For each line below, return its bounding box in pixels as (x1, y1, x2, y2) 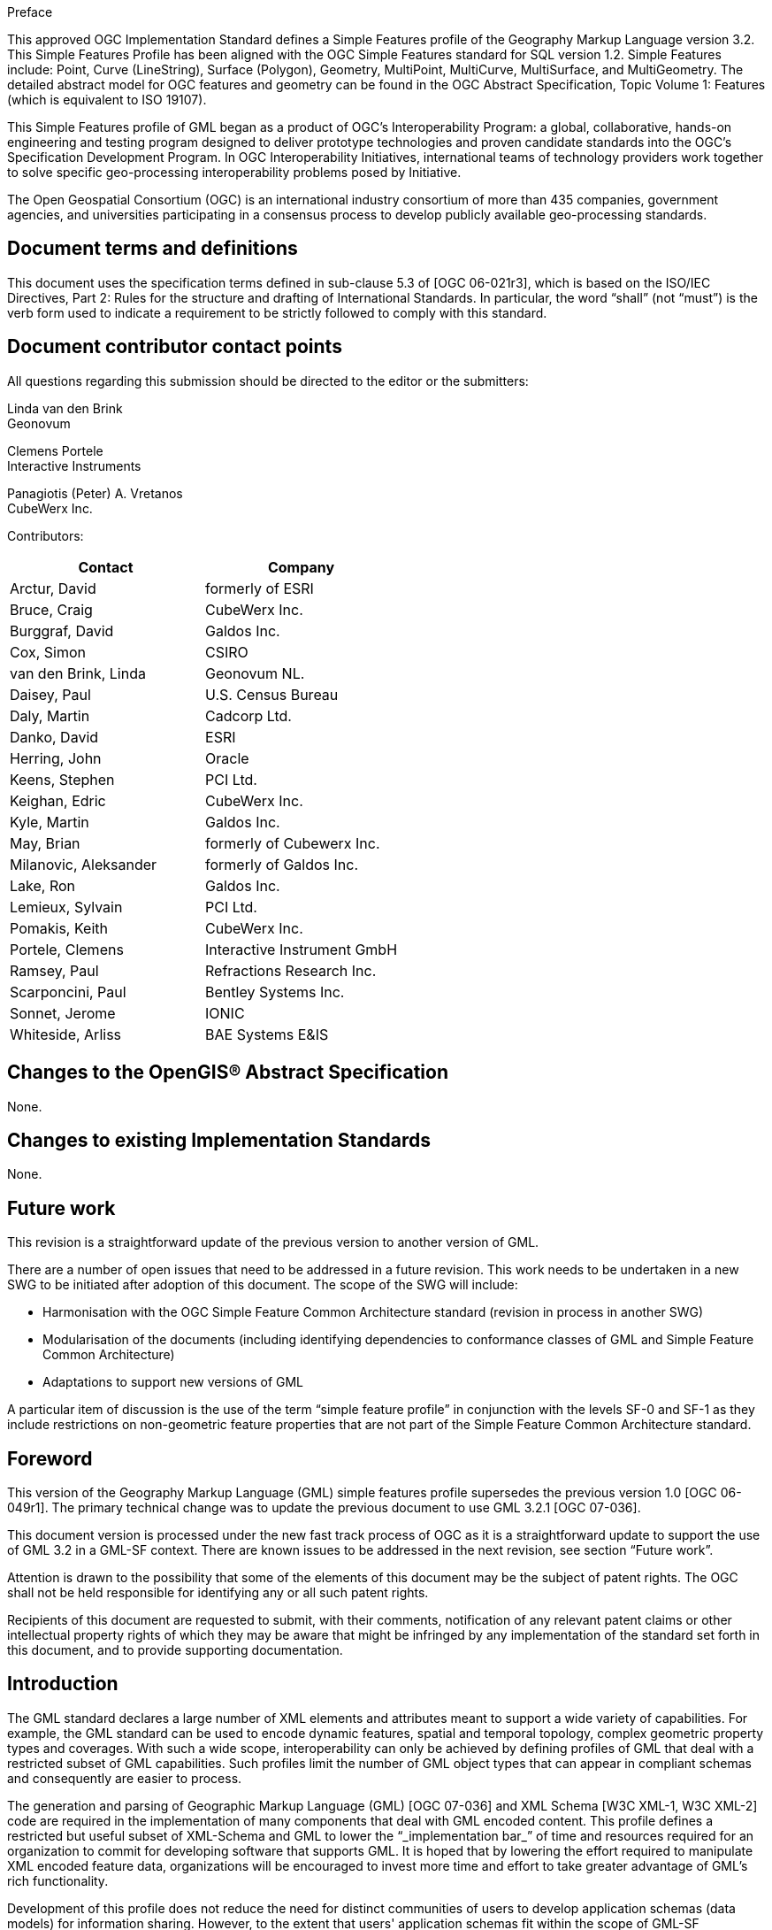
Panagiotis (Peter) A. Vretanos (7, 485, 183, 501)
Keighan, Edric (10, 791, 106, 810)
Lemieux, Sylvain (10, 897, 123, 916)
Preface (7, 4, 53, 19)
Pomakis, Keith (10, 919, 108, 937)
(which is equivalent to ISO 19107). (7, 92, 207, 107)
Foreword (7, 1447, 93, 1470)
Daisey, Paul (10, 685, 91, 704)
